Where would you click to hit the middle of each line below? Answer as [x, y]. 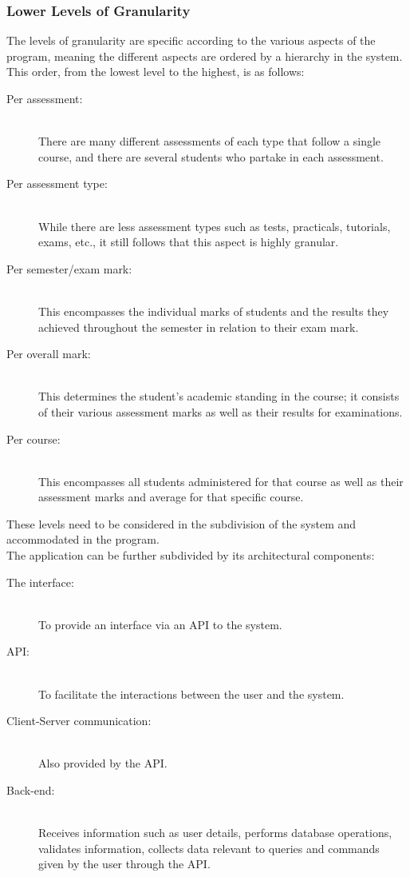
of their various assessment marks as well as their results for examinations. [221, 411]
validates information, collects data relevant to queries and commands [209, 848]
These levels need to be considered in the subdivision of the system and [181, 523]
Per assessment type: [57, 183]
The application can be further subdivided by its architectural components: [191, 555]
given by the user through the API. [124, 864]
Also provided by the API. [103, 763]
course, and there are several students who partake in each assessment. [211, 156]
